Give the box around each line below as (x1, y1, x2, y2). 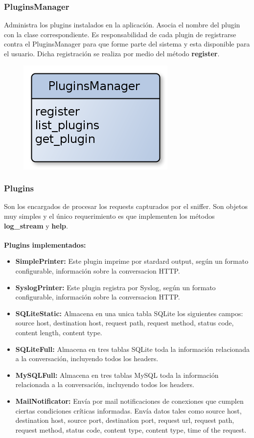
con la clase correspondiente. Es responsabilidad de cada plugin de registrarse (4, 29, 236, 39)
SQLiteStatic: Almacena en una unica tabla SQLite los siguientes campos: (15, 308, 243, 318)
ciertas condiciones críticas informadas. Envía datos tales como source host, (15, 405, 242, 415)
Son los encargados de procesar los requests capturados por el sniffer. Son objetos (4, 201, 248, 211)
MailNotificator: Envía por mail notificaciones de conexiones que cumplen (15, 395, 244, 406)
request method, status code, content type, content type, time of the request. (15, 424, 247, 435)
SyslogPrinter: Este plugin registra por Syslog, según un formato (15, 282, 216, 292)
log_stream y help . (4, 220, 68, 231)
